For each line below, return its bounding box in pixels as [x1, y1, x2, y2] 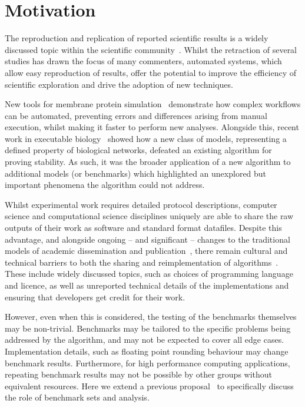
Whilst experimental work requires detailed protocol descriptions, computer [5, 198, 277, 210]
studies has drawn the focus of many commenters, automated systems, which [5, 55, 282, 67]
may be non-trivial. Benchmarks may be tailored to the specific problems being [5, 322, 291, 334]
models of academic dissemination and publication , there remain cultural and [5, 244, 288, 257]
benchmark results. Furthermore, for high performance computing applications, [5, 356, 290, 369]
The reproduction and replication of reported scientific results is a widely [5, 32, 268, 44]
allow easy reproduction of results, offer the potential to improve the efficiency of [5, 66, 297, 78]
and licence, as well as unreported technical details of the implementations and [5, 279, 289, 291]
